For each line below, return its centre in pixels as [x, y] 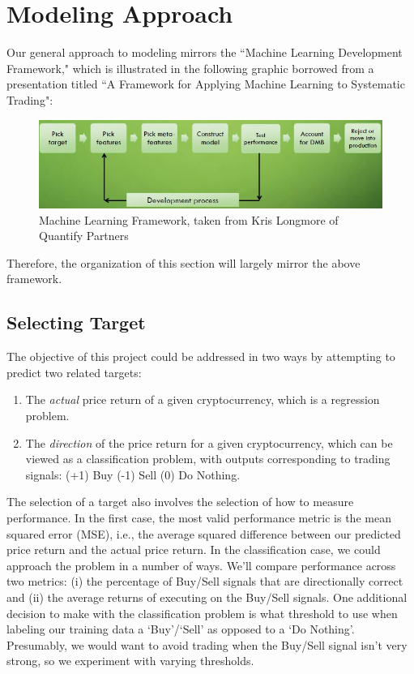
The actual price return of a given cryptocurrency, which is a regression [203, 399]
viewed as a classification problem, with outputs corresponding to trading [208, 459]
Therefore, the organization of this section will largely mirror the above [184, 262]
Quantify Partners [84, 236]
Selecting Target [76, 322]
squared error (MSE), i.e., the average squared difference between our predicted [204, 533]
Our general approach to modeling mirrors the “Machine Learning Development [205, 52]
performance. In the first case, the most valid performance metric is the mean [199, 517]
